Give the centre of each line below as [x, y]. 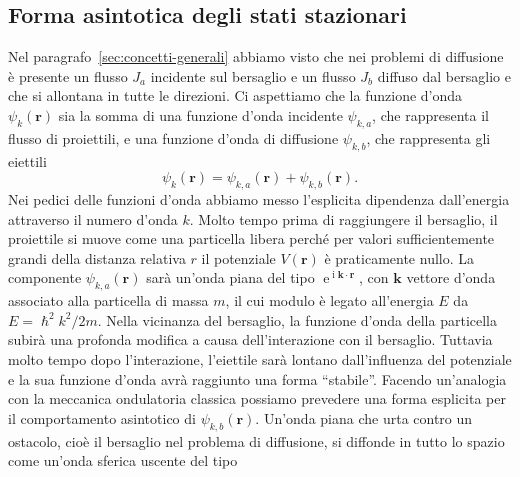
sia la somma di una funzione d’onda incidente [200, 114]
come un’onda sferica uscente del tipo [123, 460]
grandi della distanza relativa [97, 257]
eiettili [27, 160]
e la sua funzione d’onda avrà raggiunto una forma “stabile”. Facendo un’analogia [257, 378]
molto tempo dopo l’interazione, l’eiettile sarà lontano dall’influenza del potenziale [260, 358]
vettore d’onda [451, 277]
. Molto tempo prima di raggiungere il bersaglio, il [343, 218]
